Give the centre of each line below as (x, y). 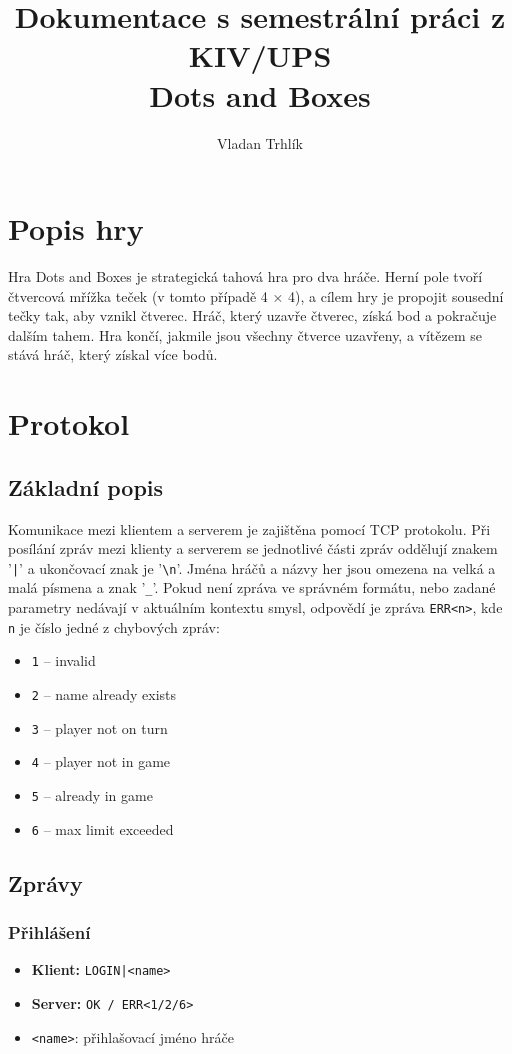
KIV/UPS (260, 55)
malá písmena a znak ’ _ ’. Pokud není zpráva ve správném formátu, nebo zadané (252, 587)
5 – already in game (92, 795)
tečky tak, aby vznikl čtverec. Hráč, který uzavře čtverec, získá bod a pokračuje (252, 315)
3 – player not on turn (99, 727)
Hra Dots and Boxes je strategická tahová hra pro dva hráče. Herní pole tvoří (245, 276)
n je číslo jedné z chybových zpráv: (114, 626)
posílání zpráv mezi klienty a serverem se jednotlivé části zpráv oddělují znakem (253, 548)
